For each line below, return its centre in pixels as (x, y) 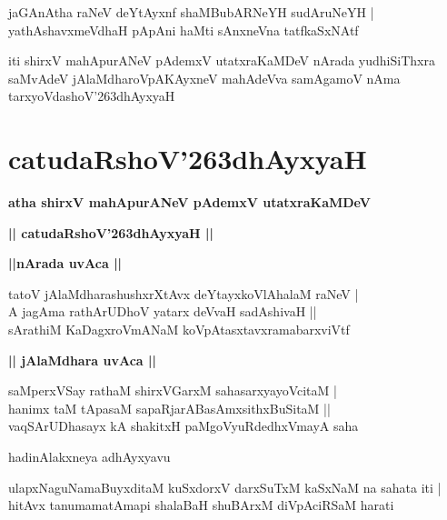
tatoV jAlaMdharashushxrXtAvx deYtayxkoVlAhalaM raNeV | (184, 293)
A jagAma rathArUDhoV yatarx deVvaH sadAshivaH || (163, 311)
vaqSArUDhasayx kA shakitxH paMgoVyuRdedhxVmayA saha (184, 426)
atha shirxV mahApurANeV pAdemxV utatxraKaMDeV (189, 202)
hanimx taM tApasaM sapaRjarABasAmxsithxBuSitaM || (169, 408)
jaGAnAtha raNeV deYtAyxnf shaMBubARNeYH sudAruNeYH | (191, 12)
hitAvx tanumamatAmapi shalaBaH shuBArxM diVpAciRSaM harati (201, 505)
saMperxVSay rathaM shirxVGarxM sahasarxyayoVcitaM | (173, 390)
